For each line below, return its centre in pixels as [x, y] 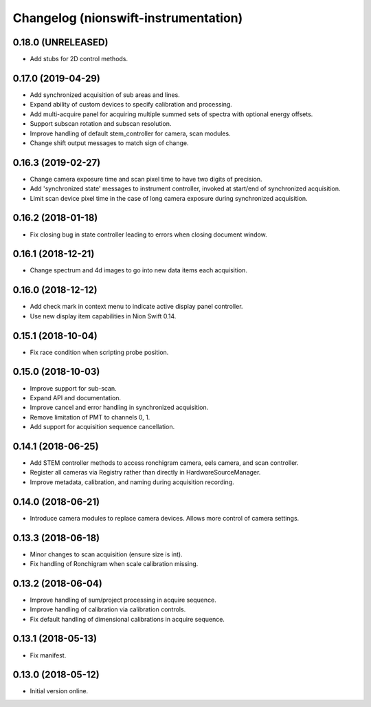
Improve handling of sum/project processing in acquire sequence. [123, 600]
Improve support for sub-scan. [73, 388]
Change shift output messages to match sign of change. [109, 143]
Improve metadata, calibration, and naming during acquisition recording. [132, 482]
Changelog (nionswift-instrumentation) [128, 18]
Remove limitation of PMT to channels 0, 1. [90, 417]
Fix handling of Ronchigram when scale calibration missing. [114, 563]
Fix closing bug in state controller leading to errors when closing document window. [148, 235]
